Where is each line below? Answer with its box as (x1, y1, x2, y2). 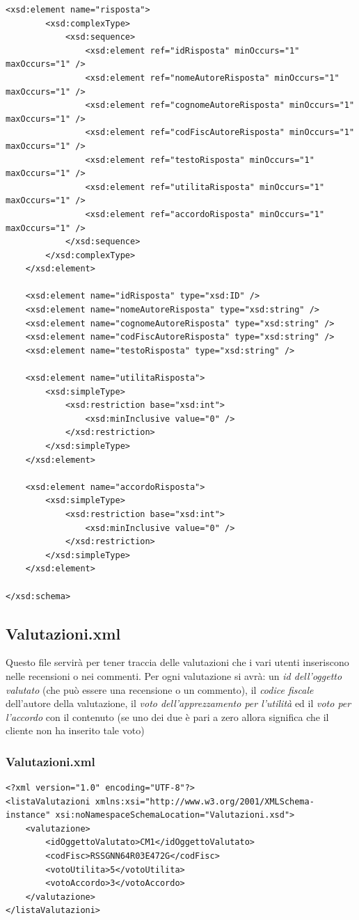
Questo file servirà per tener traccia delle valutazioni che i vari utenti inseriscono (6, 655, 349, 669)
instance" (6, 810, 51, 820)
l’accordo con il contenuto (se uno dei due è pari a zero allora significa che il (6, 709, 329, 724)
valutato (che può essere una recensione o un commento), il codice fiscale (6, 682, 314, 697)
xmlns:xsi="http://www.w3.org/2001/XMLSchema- (95, 796, 314, 807)
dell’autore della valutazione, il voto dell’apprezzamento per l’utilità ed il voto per (6, 696, 351, 711)
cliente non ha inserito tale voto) (6, 723, 145, 738)
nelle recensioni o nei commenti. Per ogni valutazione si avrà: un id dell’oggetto (6, 668, 342, 683)
